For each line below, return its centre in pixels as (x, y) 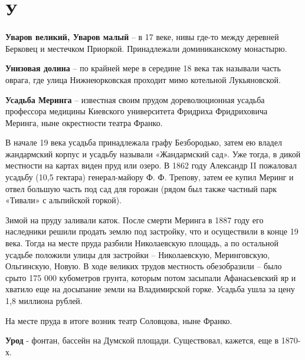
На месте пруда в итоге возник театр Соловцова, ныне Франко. (119, 320)
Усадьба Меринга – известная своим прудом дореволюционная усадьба (135, 99)
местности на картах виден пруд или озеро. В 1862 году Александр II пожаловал (151, 165)
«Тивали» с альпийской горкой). (64, 200)
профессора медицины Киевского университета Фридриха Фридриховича (137, 111)
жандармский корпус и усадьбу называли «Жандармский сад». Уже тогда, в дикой (153, 153)
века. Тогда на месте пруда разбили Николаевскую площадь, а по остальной (142, 243)
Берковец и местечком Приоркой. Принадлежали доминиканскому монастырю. (146, 48)
